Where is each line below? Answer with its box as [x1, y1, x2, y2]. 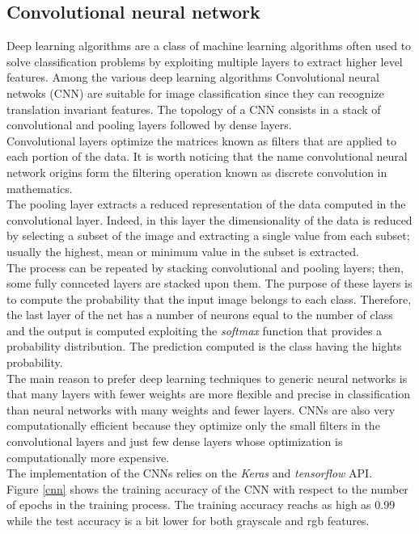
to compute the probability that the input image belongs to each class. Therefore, [6, 290, 412, 307]
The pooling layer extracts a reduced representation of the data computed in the [6, 196, 406, 212]
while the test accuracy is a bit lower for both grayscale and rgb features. [6, 512, 370, 529]
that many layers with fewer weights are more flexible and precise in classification [6, 385, 411, 402]
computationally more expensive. [6, 448, 170, 465]
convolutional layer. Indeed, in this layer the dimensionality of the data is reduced [6, 211, 413, 228]
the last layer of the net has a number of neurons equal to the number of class [6, 306, 393, 323]
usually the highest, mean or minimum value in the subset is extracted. [6, 242, 360, 259]
